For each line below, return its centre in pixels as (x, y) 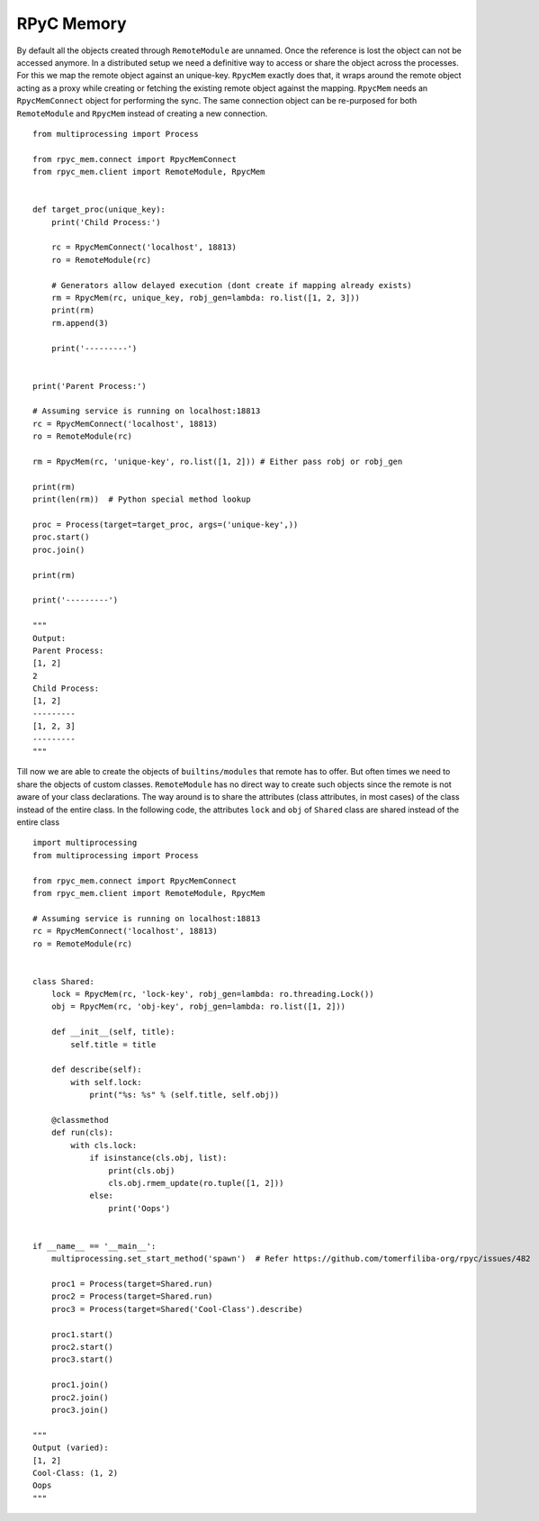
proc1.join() (80, 1385)
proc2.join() (80, 1397)
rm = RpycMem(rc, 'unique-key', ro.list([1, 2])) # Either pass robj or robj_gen (218, 462)
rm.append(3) (80, 323)
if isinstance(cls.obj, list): (158, 1158)
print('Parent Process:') (90, 386)
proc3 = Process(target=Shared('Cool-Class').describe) (177, 1309)
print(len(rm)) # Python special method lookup (142, 499)
